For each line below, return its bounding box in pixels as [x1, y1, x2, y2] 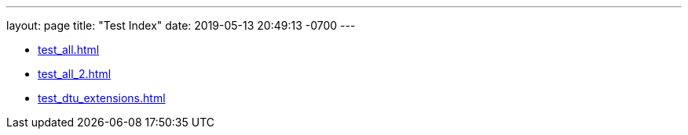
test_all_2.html [38, 67, 112, 80]
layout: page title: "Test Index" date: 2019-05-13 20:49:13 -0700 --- [6, 19, 356, 32]
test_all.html [38, 43, 100, 56]
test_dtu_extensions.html [38, 91, 166, 105]
